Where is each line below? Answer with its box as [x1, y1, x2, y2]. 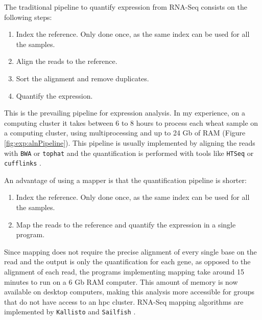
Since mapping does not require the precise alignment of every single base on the [4, 246, 257, 257]
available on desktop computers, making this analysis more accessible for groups [4, 286, 254, 297]
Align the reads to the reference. [16, 56, 117, 66]
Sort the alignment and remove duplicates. [16, 73, 149, 83]
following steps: [4, 11, 52, 22]
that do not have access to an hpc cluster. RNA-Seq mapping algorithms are [4, 296, 244, 307]
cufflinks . [4, 157, 42, 168]
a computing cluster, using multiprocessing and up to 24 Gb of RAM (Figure [4, 127, 246, 138]
